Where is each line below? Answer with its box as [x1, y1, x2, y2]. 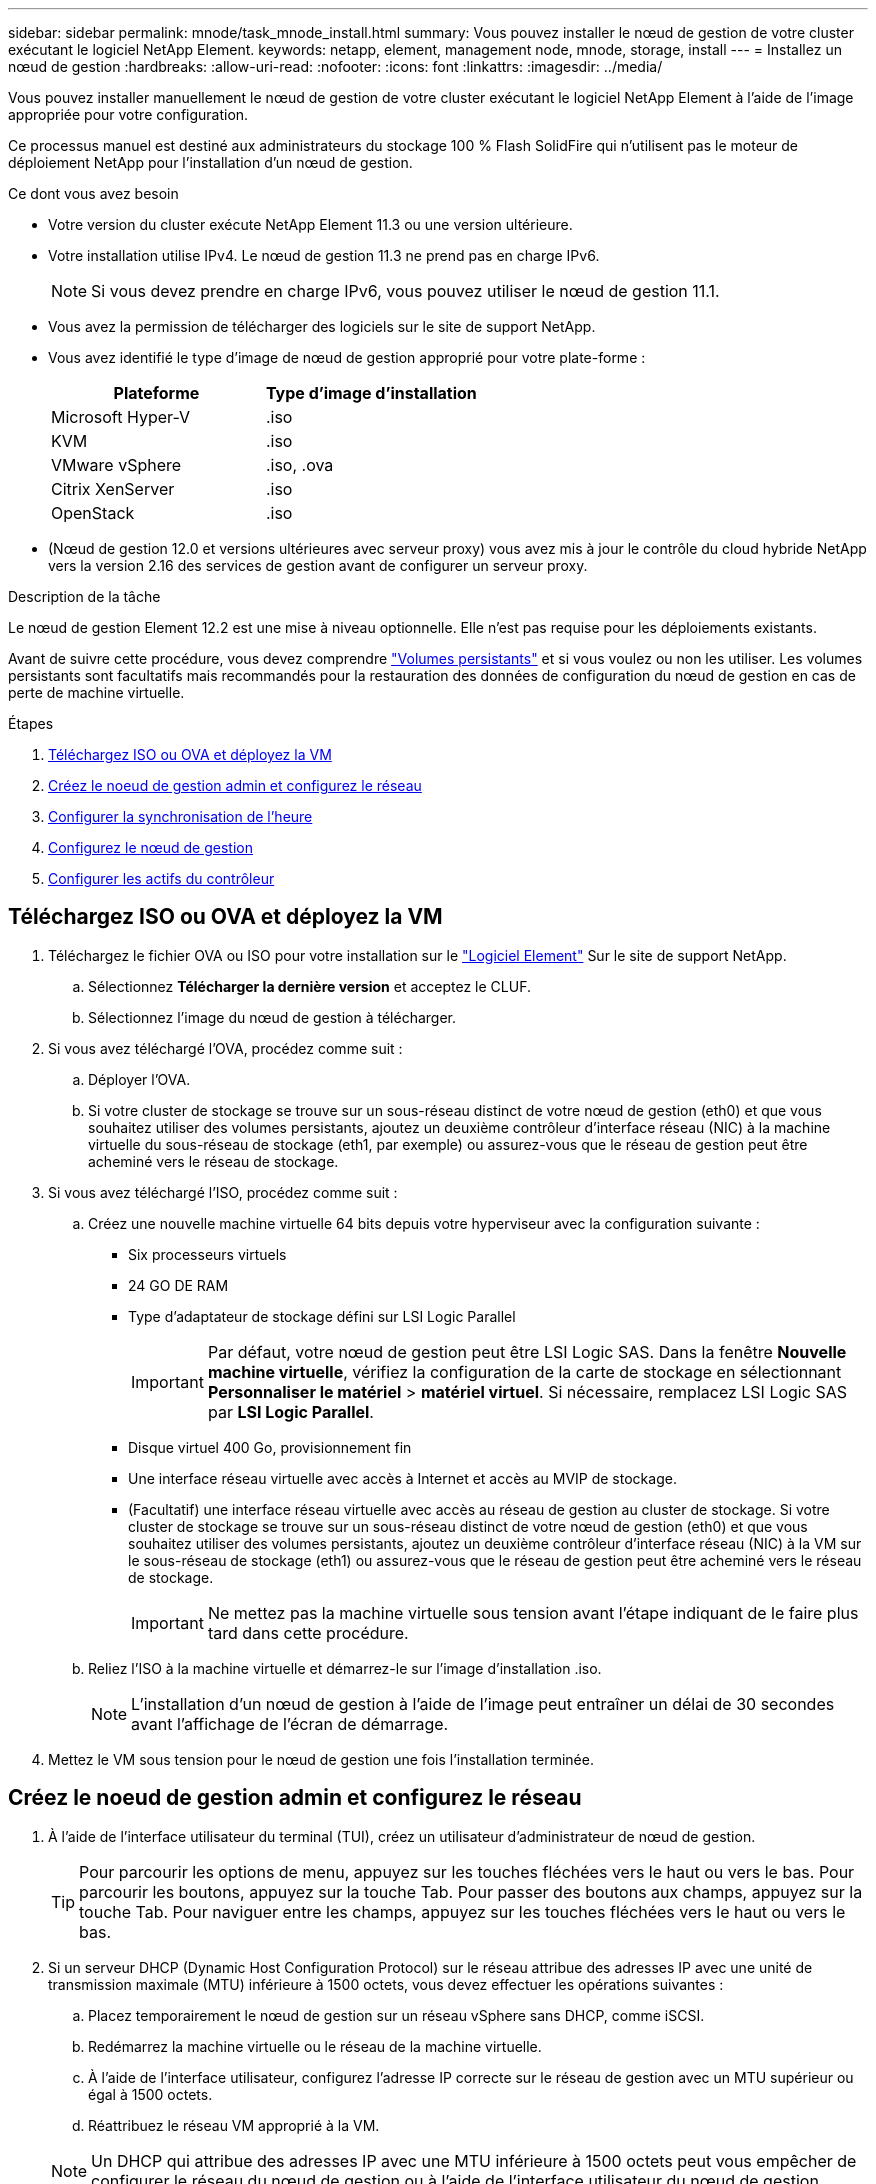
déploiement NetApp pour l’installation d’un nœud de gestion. [8, 154, 413, 171]
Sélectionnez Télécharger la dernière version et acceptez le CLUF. [88, 977, 531, 995]
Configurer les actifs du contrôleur [48, 870, 275, 887]
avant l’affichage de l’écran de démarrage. [131, 1713, 449, 1734]
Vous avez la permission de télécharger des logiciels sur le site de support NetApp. [48, 318, 596, 335]
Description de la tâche [8, 588, 161, 605]
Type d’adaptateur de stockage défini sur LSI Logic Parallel [128, 1307, 516, 1325]
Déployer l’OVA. [88, 1070, 191, 1088]
